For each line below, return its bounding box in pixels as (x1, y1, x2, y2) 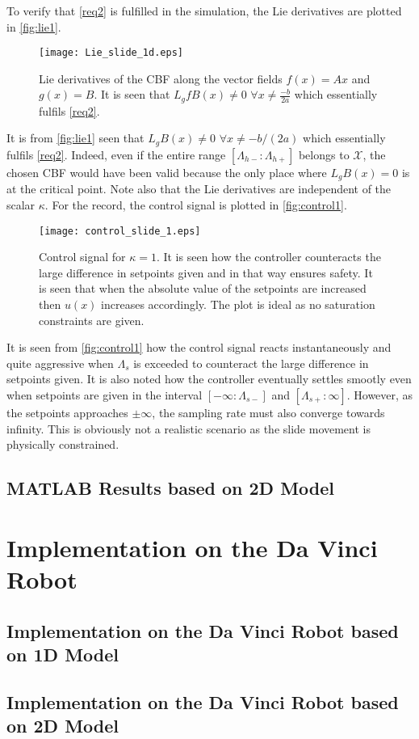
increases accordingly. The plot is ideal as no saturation (101, 296, 375, 313)
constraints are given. (39, 311, 145, 328)
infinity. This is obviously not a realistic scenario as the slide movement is (6, 420, 371, 437)
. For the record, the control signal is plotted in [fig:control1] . (44, 196, 347, 213)
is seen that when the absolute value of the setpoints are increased (39, 280, 367, 297)
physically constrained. (6, 436, 119, 453)
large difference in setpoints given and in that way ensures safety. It (39, 264, 373, 281)
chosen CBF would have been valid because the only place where (6, 163, 327, 180)
